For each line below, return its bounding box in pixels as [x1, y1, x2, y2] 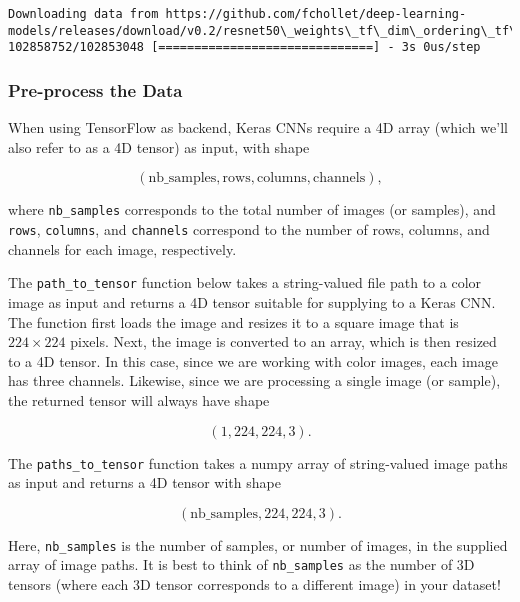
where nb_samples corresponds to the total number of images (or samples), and [8, 199, 496, 220]
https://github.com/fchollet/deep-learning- [165, 7, 467, 21]
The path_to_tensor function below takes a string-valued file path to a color [8, 272, 482, 293]
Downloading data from [8, 7, 159, 21]
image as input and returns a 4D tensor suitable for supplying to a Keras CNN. [8, 291, 496, 312]
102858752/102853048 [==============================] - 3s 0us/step [8, 40, 481, 55]
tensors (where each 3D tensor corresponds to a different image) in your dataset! [8, 574, 501, 595]
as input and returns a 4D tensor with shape [8, 472, 281, 493]
